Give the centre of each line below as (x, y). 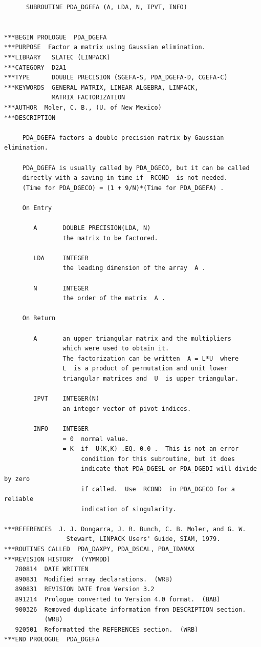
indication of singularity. (129, 509)
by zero (17, 479)
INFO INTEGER (61, 429)
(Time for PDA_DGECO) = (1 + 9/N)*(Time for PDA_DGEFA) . (123, 188)
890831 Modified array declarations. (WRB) (94, 579)
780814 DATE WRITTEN (52, 569)
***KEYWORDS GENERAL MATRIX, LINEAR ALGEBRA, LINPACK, (101, 87)
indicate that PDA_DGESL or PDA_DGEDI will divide (169, 469)
